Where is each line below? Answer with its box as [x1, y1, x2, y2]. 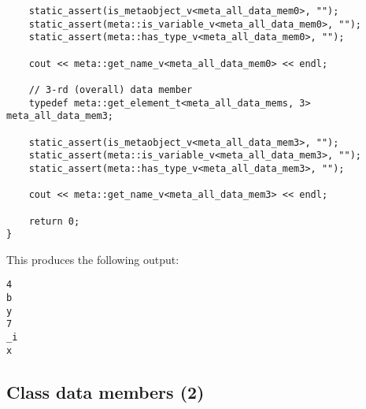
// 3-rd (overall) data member [28, 84, 193, 95]
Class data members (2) [6, 379, 205, 403]
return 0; [28, 215, 80, 227]
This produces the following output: [6, 251, 179, 267]
